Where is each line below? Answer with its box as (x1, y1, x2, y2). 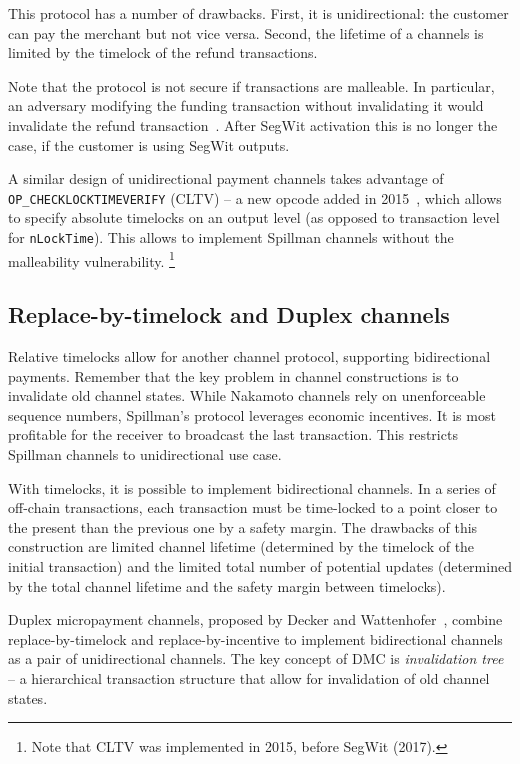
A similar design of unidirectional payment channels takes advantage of (8, 168, 444, 189)
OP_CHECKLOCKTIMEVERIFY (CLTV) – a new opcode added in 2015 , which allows (8, 187, 502, 208)
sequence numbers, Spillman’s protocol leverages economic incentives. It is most (8, 404, 496, 425)
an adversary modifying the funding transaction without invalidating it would (8, 95, 484, 116)
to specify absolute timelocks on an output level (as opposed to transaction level (8, 207, 500, 228)
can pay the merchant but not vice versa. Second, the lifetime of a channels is (8, 22, 484, 43)
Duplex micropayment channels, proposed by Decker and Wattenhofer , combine (8, 609, 503, 630)
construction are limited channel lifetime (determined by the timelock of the (8, 536, 475, 557)
